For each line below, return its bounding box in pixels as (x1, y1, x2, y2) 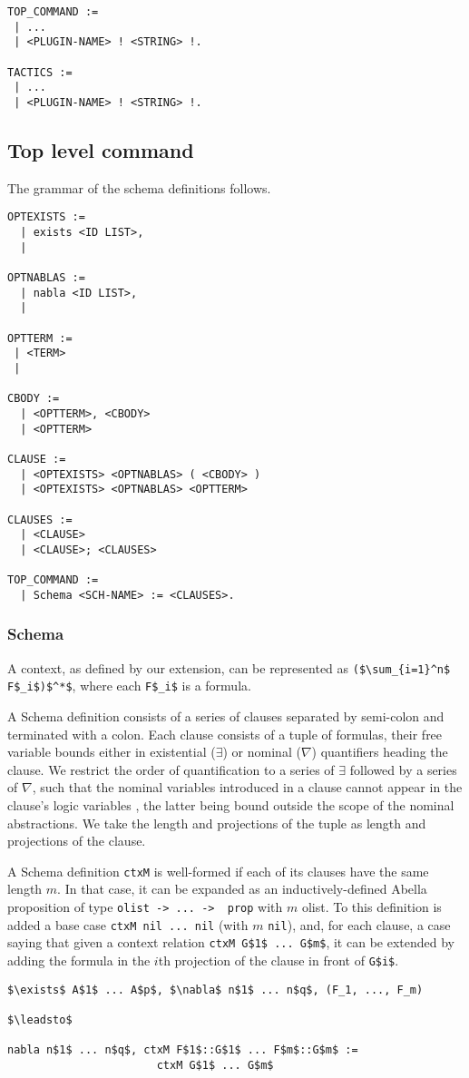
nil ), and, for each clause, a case (268, 915, 451, 934)
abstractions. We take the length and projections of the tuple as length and (7, 813, 426, 832)
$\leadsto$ (7, 1013, 73, 1026)
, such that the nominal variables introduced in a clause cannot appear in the (32, 778, 463, 797)
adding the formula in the (7, 950, 151, 969)
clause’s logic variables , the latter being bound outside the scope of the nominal (7, 795, 454, 814)
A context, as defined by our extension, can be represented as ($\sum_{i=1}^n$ (7, 658, 451, 677)
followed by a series (349, 759, 457, 779)
